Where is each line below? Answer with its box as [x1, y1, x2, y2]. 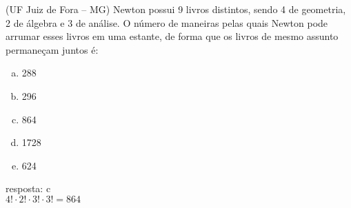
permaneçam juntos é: [6, 42, 99, 56]
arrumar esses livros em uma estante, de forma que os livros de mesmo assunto [6, 29, 339, 43]
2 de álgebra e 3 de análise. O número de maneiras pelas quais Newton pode [6, 15, 328, 30]
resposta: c [6, 181, 51, 196]
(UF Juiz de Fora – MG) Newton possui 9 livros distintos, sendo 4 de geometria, [6, 2, 346, 16]
